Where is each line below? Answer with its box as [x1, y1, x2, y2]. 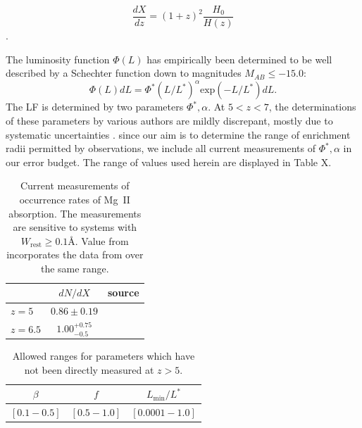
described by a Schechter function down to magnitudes [6, 65, 242, 80]
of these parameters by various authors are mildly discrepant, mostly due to [6, 113, 333, 127]
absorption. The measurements [8, 206, 142, 220]
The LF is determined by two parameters [6, 99, 184, 114]
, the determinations [268, 99, 356, 114]
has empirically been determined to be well [146, 51, 332, 66]
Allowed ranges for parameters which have [12, 348, 195, 363]
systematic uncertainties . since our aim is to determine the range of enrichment [6, 127, 351, 141]
